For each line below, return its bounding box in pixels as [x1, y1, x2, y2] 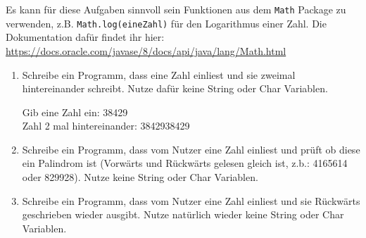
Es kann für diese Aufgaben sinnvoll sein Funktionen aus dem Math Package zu [6, 2, 346, 16]
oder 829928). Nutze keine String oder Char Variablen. [22, 170, 258, 184]
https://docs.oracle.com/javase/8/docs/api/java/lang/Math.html [6, 43, 286, 58]
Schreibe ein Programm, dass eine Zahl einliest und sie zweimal [22, 67, 296, 82]
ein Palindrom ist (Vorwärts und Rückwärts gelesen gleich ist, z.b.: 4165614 [22, 156, 348, 170]
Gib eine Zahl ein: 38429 [22, 104, 128, 119]
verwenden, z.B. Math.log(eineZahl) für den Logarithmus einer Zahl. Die [6, 15, 327, 30]
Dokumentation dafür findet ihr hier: [6, 30, 165, 44]
